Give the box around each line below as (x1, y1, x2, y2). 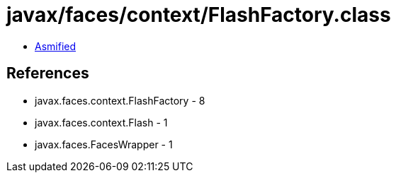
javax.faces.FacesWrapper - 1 (35, 138, 173, 150)
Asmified (35, 40, 77, 52)
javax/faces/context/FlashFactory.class (6, 3, 391, 27)
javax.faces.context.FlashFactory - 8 (35, 94, 205, 107)
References (6, 64, 89, 83)
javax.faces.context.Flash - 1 (35, 116, 168, 129)
